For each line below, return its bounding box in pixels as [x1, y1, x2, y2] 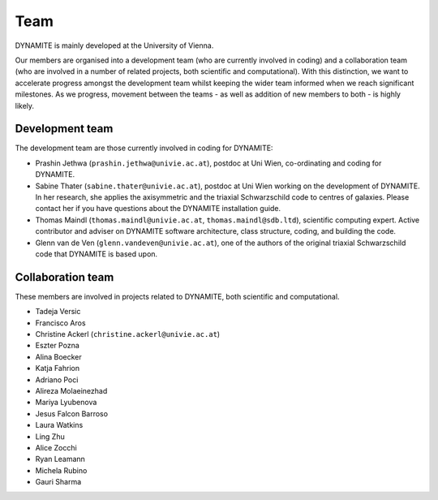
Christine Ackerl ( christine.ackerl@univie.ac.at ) [35, 330, 221, 338]
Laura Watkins [35, 420, 84, 430]
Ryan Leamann [35, 455, 85, 464]
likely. [15, 101, 35, 110]
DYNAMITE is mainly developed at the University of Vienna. [15, 41, 214, 50]
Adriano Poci [35, 374, 79, 385]
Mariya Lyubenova [35, 398, 97, 407]
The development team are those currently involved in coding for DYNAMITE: [15, 143, 273, 153]
